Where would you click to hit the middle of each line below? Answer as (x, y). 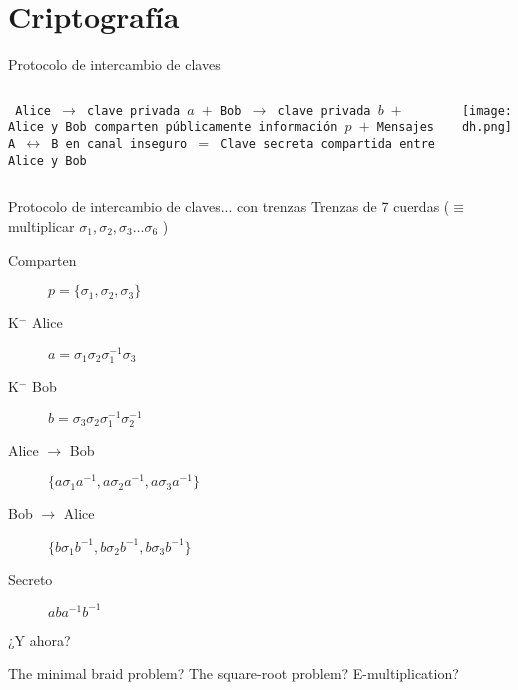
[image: (486, 110)
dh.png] (486, 127)
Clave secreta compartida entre (327, 144)
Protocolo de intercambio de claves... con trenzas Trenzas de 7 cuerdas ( (229, 206)
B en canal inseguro (119, 144)
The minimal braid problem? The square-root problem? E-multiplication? (233, 673)
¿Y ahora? (39, 639)
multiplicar (41, 225)
